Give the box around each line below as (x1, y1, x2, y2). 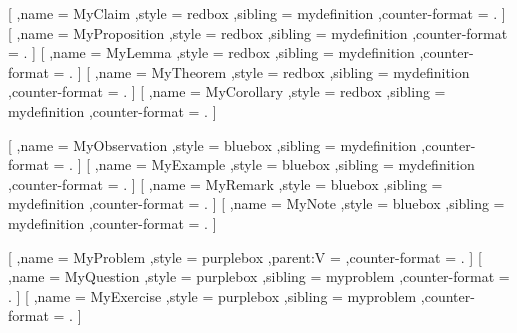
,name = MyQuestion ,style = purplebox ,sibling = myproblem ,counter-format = (8, 266, 510, 287)
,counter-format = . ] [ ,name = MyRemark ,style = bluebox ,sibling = (8, 173, 443, 194)
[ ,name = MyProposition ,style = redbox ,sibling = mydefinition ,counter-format (8, 22, 508, 43)
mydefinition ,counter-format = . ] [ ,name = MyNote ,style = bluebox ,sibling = (8, 193, 505, 214)
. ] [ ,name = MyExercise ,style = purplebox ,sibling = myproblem (8, 285, 417, 306)
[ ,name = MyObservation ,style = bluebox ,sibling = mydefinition (8, 134, 417, 155)
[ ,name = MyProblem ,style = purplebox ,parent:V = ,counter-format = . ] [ (8, 246, 482, 267)
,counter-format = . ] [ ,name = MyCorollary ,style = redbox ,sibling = (8, 81, 446, 102)
